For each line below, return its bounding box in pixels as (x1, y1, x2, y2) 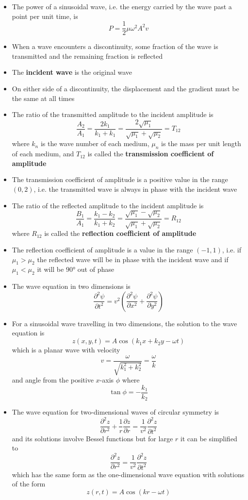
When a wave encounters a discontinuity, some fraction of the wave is (12, 41, 218, 51)
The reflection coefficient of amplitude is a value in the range (12, 245, 193, 255)
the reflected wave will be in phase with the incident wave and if (37, 254, 229, 264)
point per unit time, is (12, 11, 78, 21)
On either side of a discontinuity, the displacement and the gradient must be (12, 83, 239, 94)
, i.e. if (222, 245, 242, 255)
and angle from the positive (12, 375, 94, 385)
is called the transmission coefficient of (87, 149, 214, 159)
